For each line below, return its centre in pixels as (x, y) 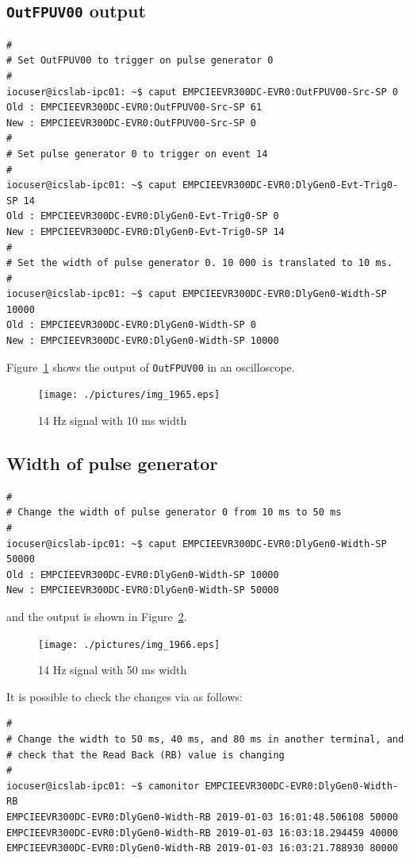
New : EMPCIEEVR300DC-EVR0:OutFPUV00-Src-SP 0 (131, 123)
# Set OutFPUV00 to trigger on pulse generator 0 (140, 61)
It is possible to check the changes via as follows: (125, 696)
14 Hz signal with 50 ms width (113, 670)
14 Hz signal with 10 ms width (113, 420)
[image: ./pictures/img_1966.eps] (129, 644)
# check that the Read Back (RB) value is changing (146, 755)
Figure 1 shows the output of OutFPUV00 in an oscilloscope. (151, 366)
